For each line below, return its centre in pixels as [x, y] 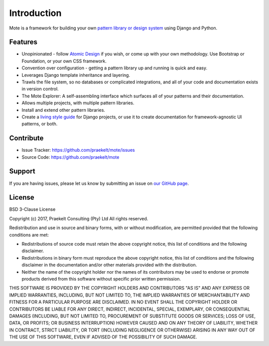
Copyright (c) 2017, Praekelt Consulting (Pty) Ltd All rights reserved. [79, 218]
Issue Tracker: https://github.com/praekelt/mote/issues [78, 150]
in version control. [40, 89]
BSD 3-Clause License [32, 209]
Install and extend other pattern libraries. [64, 110]
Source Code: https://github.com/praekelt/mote [70, 157]
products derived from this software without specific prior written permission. [101, 279]
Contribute [26, 138]
